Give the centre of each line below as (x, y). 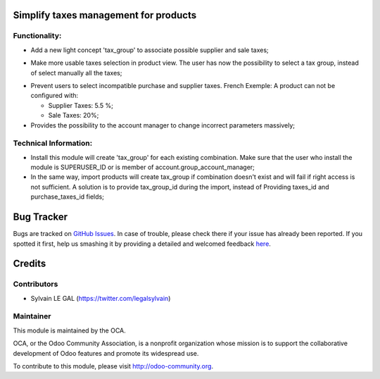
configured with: (55, 96)
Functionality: (37, 36)
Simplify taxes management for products (105, 15)
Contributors (36, 284)
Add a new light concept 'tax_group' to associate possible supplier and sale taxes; (150, 50)
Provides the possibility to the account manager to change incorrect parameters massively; (163, 125)
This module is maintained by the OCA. (69, 330)
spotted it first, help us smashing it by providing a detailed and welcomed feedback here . (142, 244)
